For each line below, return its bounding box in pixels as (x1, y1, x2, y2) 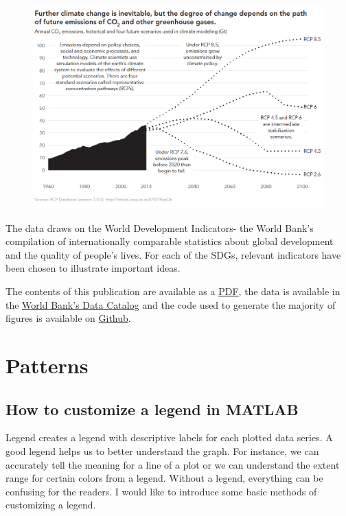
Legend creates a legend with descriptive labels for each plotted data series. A (5, 430, 333, 445)
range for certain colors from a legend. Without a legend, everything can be (5, 471, 323, 485)
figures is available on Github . (5, 311, 131, 325)
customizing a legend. (5, 497, 96, 512)
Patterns (5, 351, 89, 379)
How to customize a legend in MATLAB (5, 398, 299, 419)
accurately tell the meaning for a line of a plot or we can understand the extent (5, 457, 340, 471)
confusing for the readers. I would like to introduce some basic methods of (5, 484, 317, 498)
